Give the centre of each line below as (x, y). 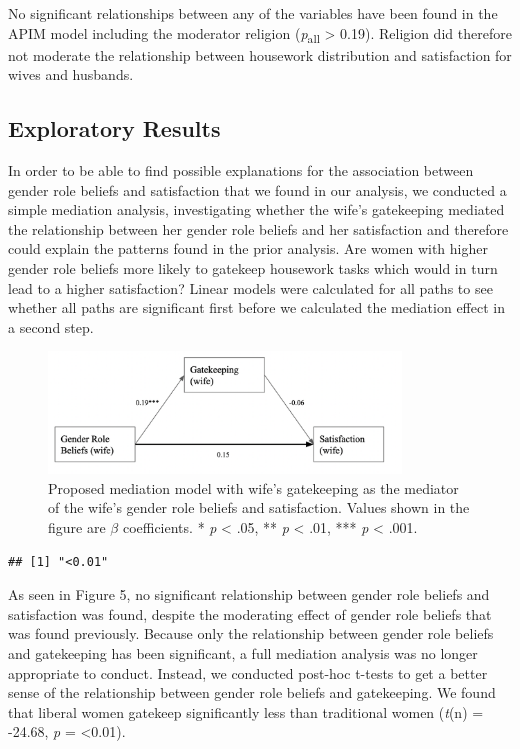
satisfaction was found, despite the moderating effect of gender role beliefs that (250, 613)
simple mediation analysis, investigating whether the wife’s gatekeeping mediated (256, 209)
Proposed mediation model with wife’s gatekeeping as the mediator (253, 487)
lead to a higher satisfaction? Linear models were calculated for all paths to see (250, 287)
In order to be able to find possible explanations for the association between (241, 170)
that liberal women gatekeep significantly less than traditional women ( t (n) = (246, 711)
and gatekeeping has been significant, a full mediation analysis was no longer (243, 653)
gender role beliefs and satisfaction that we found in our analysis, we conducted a (257, 189)
